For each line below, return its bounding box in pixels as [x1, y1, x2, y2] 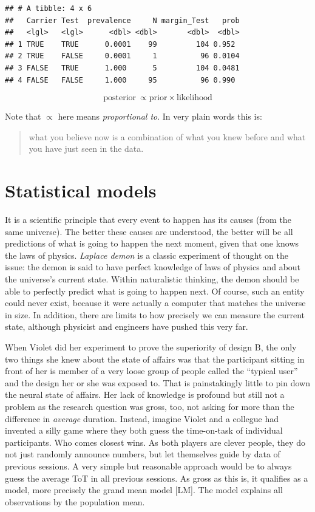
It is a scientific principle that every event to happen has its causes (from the [5, 213, 291, 226]
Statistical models [5, 178, 157, 203]
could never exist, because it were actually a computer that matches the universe [5, 296, 306, 309]
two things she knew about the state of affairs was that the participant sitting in [5, 352, 305, 365]
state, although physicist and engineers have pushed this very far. [5, 320, 248, 333]
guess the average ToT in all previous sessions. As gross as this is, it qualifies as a [5, 471, 308, 484]
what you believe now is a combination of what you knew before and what [29, 130, 306, 143]
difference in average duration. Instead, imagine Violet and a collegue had [5, 412, 279, 425]
